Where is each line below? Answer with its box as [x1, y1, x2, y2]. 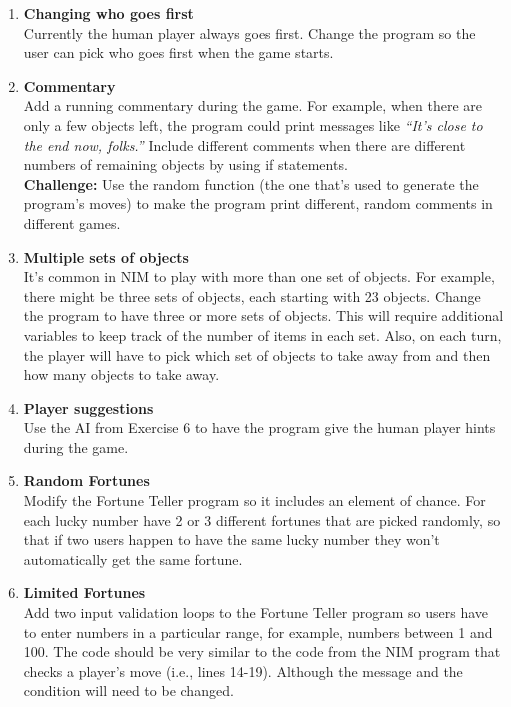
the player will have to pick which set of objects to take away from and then [23, 344, 491, 365]
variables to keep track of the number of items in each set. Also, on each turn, [23, 324, 502, 345]
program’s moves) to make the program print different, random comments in [23, 193, 493, 214]
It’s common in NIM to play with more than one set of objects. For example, [23, 266, 495, 287]
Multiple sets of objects [23, 246, 189, 267]
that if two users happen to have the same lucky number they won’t [23, 529, 440, 550]
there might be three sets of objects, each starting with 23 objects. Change [23, 285, 481, 306]
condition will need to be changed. [23, 680, 234, 701]
